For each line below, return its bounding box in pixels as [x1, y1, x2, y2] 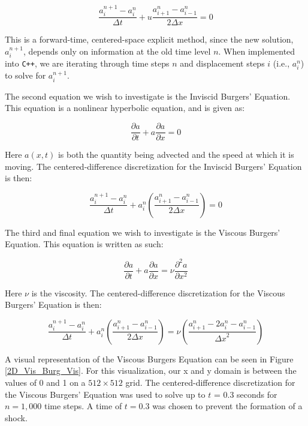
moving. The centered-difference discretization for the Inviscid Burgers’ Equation [5, 160, 302, 172]
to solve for [5, 69, 46, 82]
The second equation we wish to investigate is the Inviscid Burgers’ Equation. [5, 89, 291, 102]
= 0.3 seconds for [213, 388, 277, 400]
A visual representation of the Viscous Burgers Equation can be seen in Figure [5, 352, 294, 365]
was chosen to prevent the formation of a [152, 400, 303, 412]
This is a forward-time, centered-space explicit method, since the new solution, [5, 33, 294, 46]
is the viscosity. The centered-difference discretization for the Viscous [31, 286, 285, 299]
